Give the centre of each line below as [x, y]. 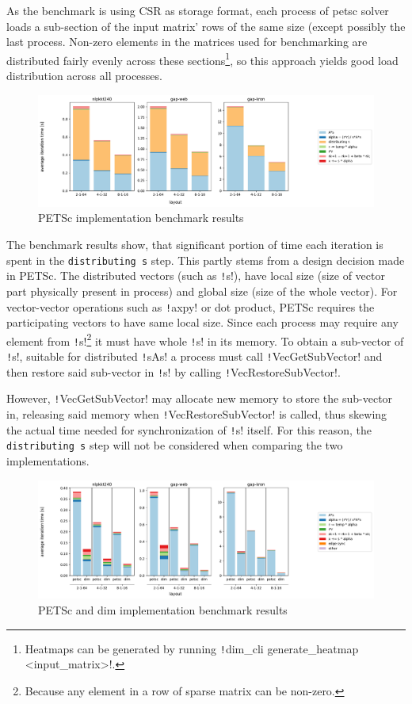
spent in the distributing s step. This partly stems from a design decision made [206, 260]
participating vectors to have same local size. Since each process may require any [202, 322]
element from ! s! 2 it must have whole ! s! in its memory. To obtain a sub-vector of [205, 339]
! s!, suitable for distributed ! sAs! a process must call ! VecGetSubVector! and [195, 356]
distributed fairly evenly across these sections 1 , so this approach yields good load [202, 59]
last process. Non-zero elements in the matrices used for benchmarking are [187, 42]
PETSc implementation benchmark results [141, 218]
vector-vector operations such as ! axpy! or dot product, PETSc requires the [191, 306]
